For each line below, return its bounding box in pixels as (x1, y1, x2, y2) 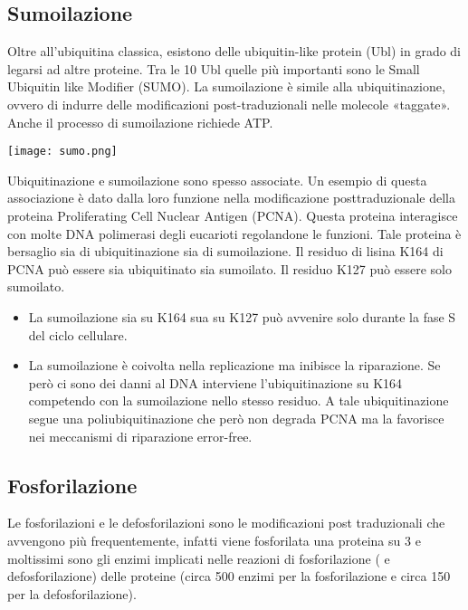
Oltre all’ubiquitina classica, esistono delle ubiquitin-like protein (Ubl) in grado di (7, 42, 462, 61)
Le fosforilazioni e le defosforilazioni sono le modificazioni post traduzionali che (7, 513, 445, 532)
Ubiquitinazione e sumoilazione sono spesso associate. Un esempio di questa (7, 170, 427, 189)
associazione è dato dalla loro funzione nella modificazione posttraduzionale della (7, 188, 455, 207)
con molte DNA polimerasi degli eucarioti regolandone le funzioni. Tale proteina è (7, 224, 462, 243)
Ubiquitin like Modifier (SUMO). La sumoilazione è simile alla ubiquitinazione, (7, 77, 445, 96)
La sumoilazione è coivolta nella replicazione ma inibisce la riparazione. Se (28, 356, 441, 375)
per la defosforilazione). (7, 584, 137, 603)
